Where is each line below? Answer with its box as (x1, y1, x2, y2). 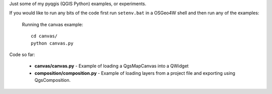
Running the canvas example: (22, 21, 83, 27)
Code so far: (9, 51, 35, 58)
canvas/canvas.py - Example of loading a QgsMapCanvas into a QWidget (34, 63, 189, 69)
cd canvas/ (31, 33, 58, 39)
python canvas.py (31, 40, 74, 46)
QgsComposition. (34, 77, 71, 83)
